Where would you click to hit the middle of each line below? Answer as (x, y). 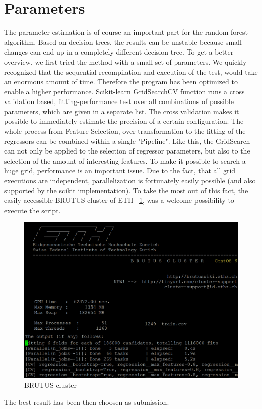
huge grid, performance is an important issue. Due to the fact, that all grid (120, 170)
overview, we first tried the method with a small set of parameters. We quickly (125, 61)
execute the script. (32, 210)
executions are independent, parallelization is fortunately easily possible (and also (130, 181)
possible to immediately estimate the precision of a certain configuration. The (124, 121)
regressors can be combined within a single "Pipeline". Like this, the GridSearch (127, 141)
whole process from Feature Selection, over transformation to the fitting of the (125, 131)
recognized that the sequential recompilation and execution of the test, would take (131, 71)
